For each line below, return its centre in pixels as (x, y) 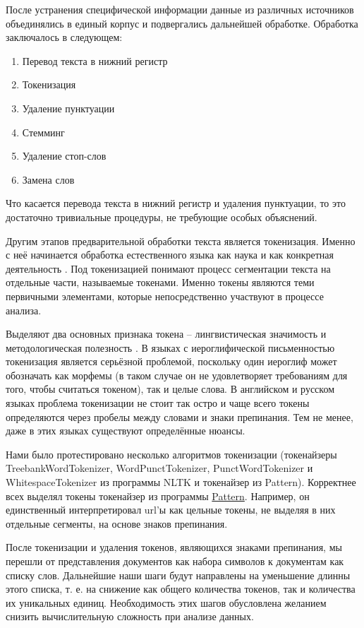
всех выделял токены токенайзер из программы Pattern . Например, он (158, 496)
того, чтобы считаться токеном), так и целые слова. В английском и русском (170, 389)
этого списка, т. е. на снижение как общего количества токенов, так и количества (181, 589)
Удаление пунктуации (68, 108)
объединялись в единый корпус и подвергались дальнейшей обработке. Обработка (182, 23)
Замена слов (48, 179)
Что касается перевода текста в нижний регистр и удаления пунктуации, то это (176, 203)
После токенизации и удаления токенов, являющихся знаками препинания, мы (174, 547)
